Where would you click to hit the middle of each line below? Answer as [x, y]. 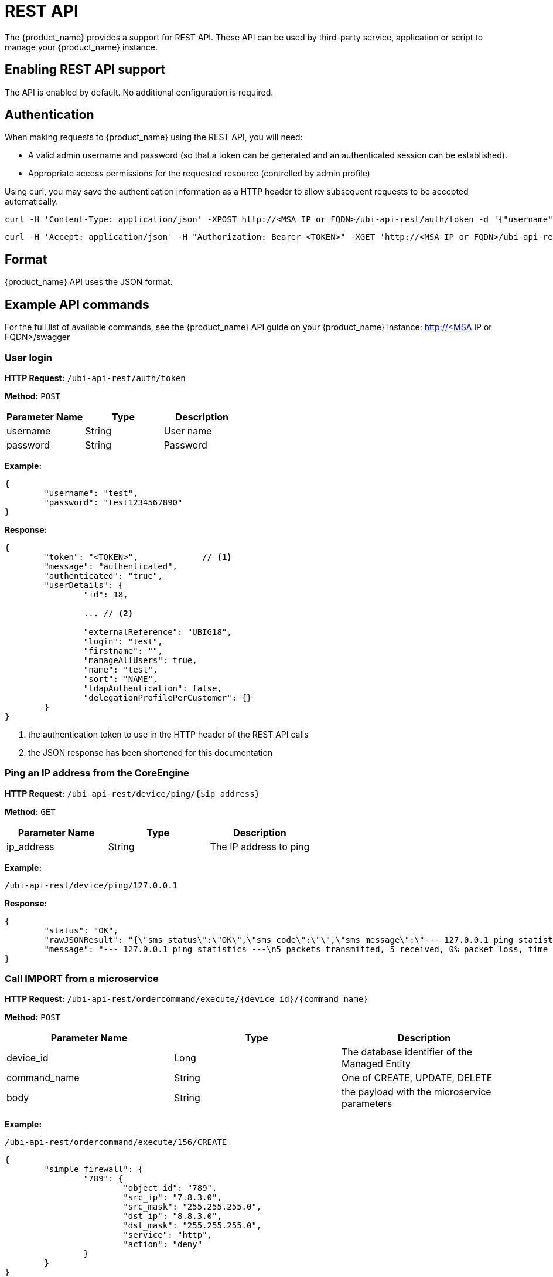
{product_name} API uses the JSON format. [89, 282]
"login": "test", [123, 641]
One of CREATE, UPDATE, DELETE [417, 1078]
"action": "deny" [163, 1244]
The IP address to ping [260, 846]
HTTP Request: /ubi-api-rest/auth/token [95, 378]
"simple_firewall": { [94, 1169]
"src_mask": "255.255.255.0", [192, 1207]
